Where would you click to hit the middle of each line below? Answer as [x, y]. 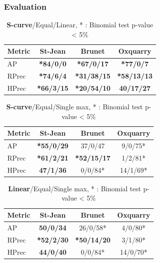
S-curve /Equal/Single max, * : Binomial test [75, 107]
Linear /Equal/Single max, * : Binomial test [74, 188]
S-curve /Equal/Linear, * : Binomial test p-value [80, 25]
